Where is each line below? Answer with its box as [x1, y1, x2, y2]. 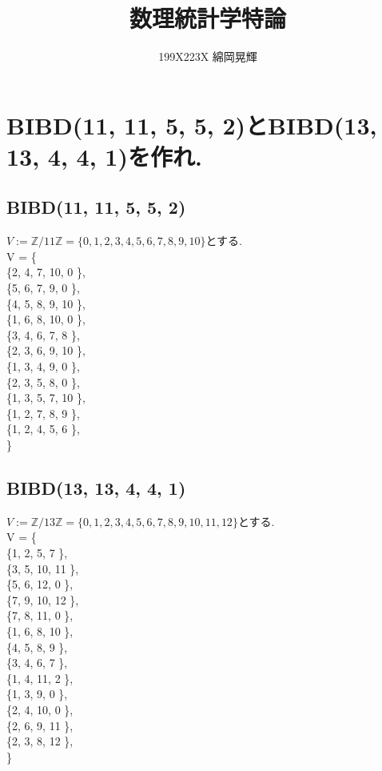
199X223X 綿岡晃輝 [158, 48, 257, 65]
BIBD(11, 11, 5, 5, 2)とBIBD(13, [6, 108, 377, 141]
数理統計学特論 [129, 2, 286, 34]
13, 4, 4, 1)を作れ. [6, 139, 202, 172]
